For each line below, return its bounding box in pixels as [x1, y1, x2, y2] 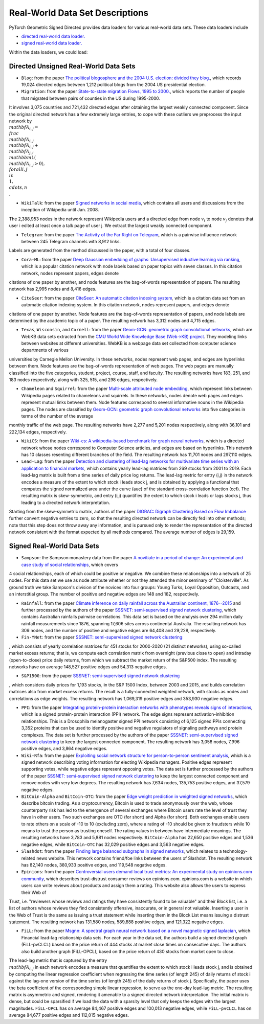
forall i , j [9, 167, 28, 172]
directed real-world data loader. [21, 33, 86, 39]
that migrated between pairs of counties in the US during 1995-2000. [21, 95, 160, 101]
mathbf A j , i [9, 149, 34, 155]
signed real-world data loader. [21, 40, 83, 46]
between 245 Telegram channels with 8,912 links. [21, 239, 121, 245]
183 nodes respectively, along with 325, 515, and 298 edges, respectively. [9, 377, 158, 383]
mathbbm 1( [9, 155, 36, 160]
